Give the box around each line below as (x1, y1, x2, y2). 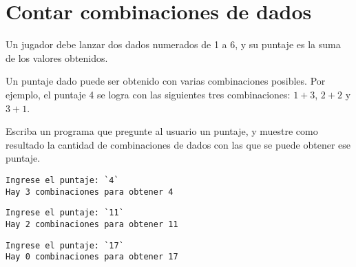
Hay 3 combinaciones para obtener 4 (6, 186, 174, 197)
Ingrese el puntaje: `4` (6, 175, 119, 185)
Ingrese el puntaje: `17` (6, 240, 124, 250)
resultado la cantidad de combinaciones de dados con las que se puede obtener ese (6, 137, 350, 151)
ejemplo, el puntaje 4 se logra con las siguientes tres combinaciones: (6, 87, 291, 101)
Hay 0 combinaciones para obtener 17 (6, 252, 178, 262)
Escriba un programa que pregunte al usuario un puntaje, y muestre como (6, 124, 318, 138)
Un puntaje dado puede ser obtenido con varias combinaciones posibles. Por (6, 74, 326, 88)
